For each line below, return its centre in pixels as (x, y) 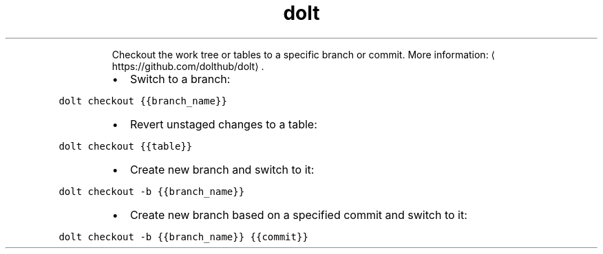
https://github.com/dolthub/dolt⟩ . (188, 66)
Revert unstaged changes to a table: (223, 124)
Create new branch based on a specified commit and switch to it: (298, 215)
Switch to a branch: (180, 79)
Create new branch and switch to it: (222, 169)
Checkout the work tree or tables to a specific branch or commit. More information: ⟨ (304, 54)
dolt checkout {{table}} (126, 146)
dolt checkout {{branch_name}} (143, 101)
